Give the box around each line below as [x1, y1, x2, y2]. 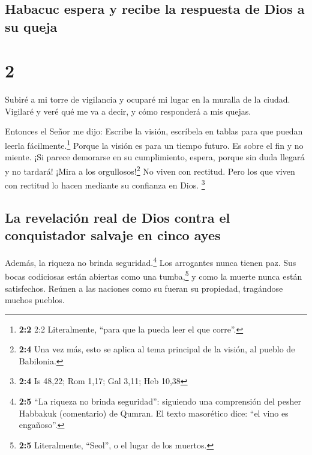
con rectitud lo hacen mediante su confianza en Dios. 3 [5, 177, 205, 191]
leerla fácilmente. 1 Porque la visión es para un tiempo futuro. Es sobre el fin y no [5, 137, 304, 151]
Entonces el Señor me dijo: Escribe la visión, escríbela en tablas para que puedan [5, 125, 303, 137]
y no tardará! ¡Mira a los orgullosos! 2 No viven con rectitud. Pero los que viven [5, 163, 295, 177]
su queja [5, 17, 58, 35]
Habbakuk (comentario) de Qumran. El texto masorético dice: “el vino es [19, 406, 289, 419]
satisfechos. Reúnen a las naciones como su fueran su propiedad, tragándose [5, 282, 283, 294]
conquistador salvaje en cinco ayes [5, 226, 221, 244]
